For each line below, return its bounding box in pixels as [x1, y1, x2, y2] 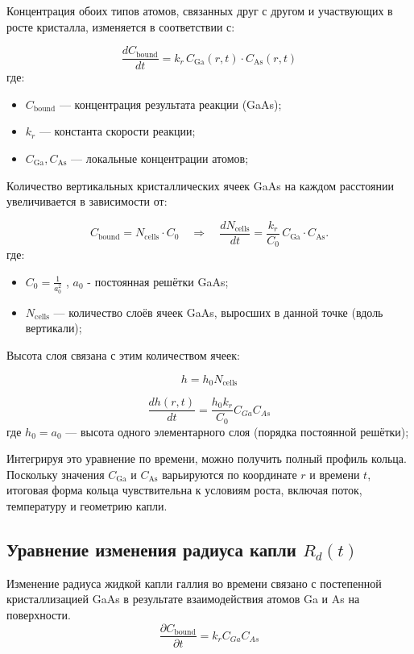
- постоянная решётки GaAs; [87, 273, 229, 290]
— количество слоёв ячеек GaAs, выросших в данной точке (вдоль [53, 303, 383, 320]
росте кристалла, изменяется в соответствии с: [6, 18, 235, 35]
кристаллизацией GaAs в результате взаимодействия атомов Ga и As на [6, 590, 360, 607]
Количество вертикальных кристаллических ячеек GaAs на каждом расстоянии [6, 177, 394, 194]
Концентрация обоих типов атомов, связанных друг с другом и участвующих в [6, 2, 393, 19]
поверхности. [6, 606, 71, 623]
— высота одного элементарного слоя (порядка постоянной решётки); [65, 423, 409, 439]
